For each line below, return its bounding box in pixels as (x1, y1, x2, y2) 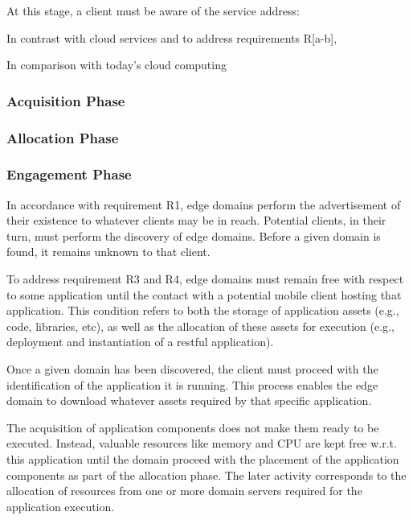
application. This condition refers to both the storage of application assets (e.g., (6, 302, 399, 319)
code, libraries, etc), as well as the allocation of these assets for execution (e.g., (6, 317, 395, 334)
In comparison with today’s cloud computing (6, 56, 227, 73)
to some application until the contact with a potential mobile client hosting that (6, 286, 402, 303)
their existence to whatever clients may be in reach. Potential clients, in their (6, 212, 386, 229)
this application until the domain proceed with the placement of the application (6, 451, 399, 467)
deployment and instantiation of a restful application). (6, 333, 274, 350)
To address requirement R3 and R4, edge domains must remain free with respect (6, 270, 404, 287)
